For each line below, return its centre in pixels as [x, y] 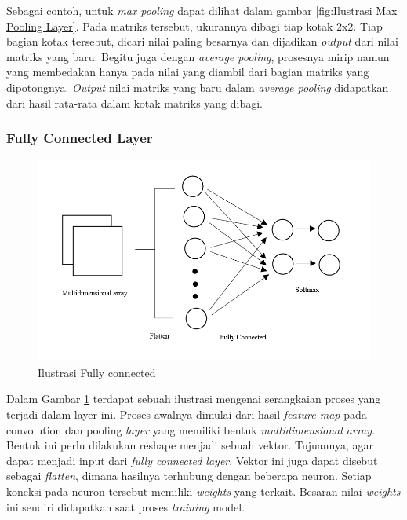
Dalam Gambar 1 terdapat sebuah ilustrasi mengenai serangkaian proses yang [194, 399]
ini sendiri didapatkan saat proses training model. [126, 506]
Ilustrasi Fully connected [97, 372]
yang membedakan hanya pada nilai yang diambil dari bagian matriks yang [188, 72]
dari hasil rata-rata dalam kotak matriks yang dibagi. [135, 103]
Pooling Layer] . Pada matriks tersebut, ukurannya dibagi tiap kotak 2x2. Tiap [194, 26]
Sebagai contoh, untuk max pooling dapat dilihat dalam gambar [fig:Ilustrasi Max [202, 10]
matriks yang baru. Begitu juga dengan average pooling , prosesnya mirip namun [198, 56]
